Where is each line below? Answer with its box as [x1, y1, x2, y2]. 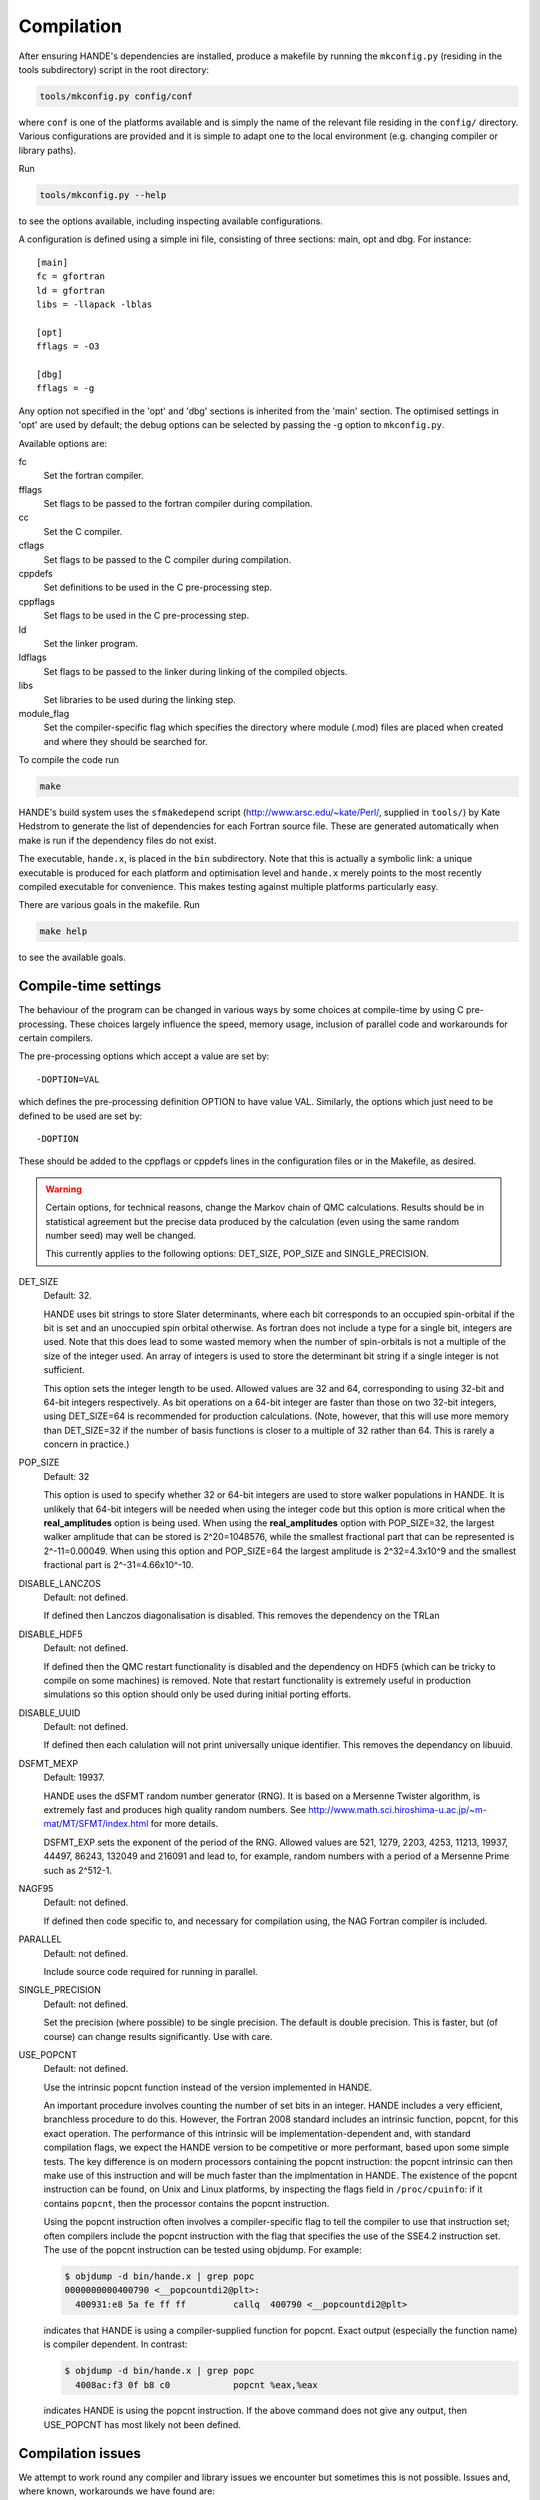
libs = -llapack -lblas [36, 299, 153, 310]
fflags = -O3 [36, 341, 100, 352]
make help [39, 926, 88, 937]
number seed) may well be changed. [45, 1229, 197, 1241]
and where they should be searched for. [43, 735, 209, 747]
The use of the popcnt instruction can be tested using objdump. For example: [43, 2243, 362, 2255]
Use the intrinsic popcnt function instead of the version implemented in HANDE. [43, 2081, 372, 2093]
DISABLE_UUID [18, 1706, 81, 1719]
